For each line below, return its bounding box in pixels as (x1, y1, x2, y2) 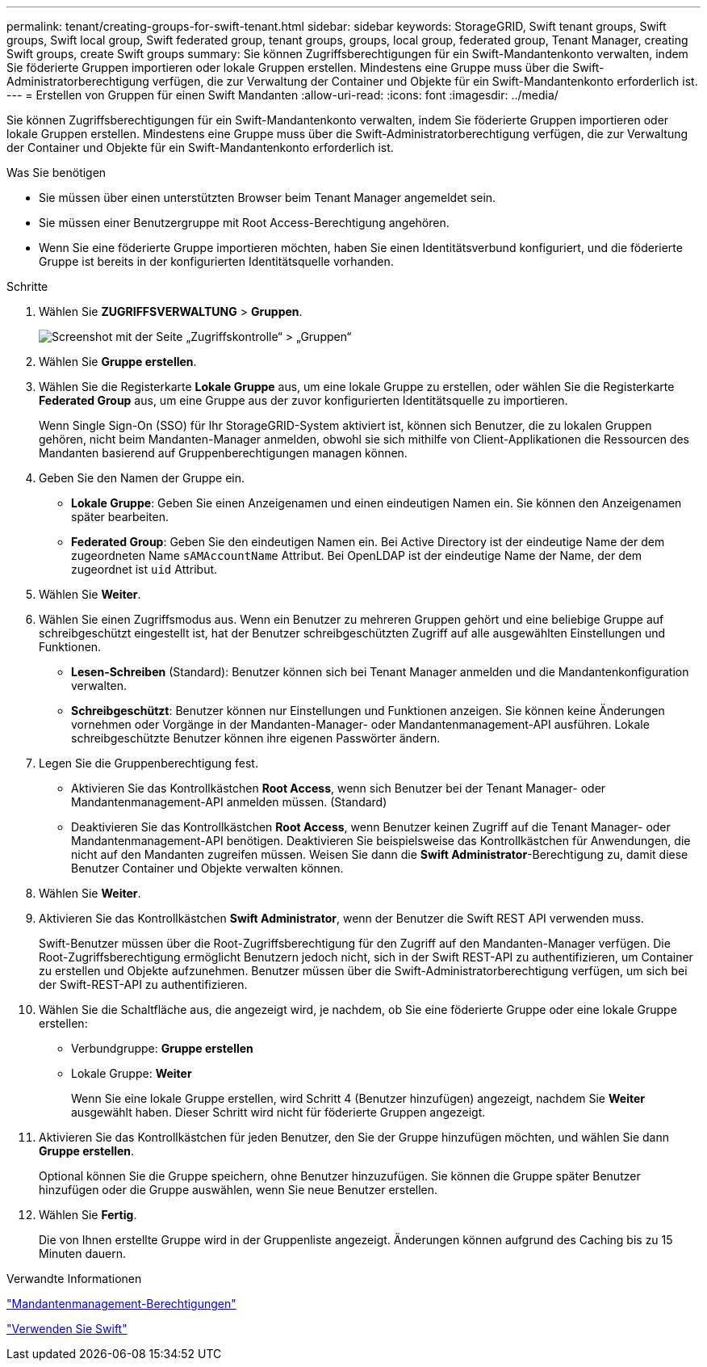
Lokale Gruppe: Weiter (71, 1066, 192, 1080)
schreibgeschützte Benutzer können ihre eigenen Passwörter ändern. (71, 731, 441, 745)
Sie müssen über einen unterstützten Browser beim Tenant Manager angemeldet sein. (39, 191, 496, 204)
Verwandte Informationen (6, 1272, 142, 1285)
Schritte (6, 280, 48, 293)
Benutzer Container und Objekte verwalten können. (71, 861, 344, 875)
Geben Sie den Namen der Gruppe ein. (39, 471, 245, 485)
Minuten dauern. (39, 1247, 127, 1260)
